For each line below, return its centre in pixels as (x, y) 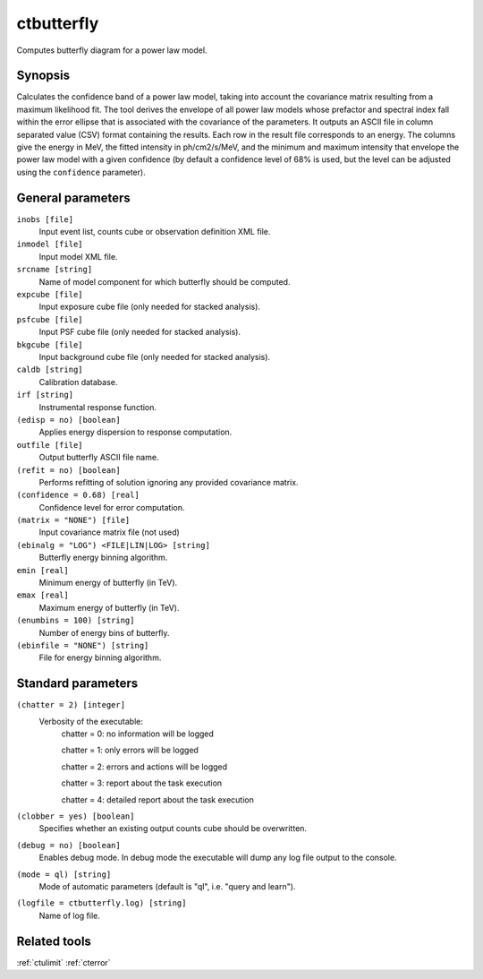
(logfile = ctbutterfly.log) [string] (102, 903)
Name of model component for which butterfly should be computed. (165, 281)
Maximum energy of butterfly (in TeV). (109, 607)
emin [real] (42, 570)
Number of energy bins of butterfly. (104, 632)
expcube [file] (50, 295)
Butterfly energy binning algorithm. (103, 558)
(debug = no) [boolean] (68, 845)
